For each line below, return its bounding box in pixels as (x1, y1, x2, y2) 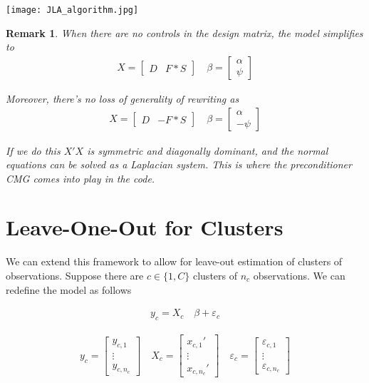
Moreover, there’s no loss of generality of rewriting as (6, 91, 239, 106)
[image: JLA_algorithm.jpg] (6, 5, 139, 15)
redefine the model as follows (6, 282, 132, 297)
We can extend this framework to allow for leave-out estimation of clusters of (6, 254, 343, 269)
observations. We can (253, 268, 345, 282)
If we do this (6, 143, 61, 158)
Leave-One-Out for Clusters (6, 213, 284, 242)
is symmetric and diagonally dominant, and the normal (87, 143, 328, 158)
